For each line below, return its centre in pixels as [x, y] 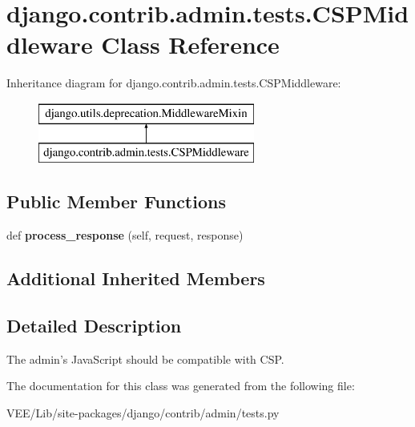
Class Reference [190, 44]
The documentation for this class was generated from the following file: [181, 386]
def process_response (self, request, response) [125, 235]
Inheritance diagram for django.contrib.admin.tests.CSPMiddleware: [174, 83]
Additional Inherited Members [136, 278]
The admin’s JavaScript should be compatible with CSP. [145, 359]
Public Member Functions [116, 201]
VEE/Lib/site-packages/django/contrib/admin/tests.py [143, 413]
